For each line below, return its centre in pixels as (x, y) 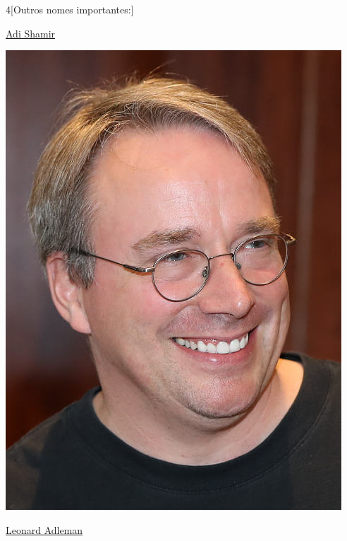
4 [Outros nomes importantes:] (70, 9)
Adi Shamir (31, 33)
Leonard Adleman (44, 529)
